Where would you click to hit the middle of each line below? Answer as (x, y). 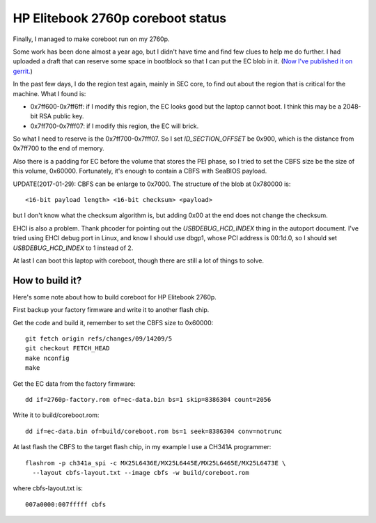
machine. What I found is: (49, 93)
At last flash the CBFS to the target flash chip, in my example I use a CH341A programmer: (142, 447)
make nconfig (47, 358)
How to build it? (47, 280)
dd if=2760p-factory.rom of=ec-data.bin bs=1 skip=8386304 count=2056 (148, 399)
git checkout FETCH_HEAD (68, 349)
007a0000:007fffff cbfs (66, 504)
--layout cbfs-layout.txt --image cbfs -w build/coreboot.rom (141, 473)
